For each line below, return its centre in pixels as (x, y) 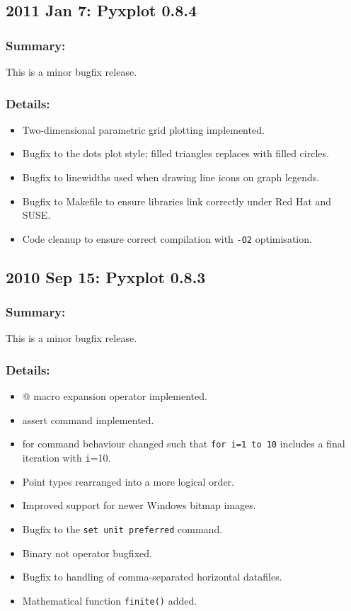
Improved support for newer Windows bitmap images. (139, 505)
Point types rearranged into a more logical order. (128, 481)
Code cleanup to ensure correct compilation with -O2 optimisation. (167, 238)
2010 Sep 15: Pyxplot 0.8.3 (106, 276)
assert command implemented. (88, 419)
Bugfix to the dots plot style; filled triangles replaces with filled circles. (175, 153)
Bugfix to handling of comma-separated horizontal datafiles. (152, 577)
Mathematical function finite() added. (110, 600)
